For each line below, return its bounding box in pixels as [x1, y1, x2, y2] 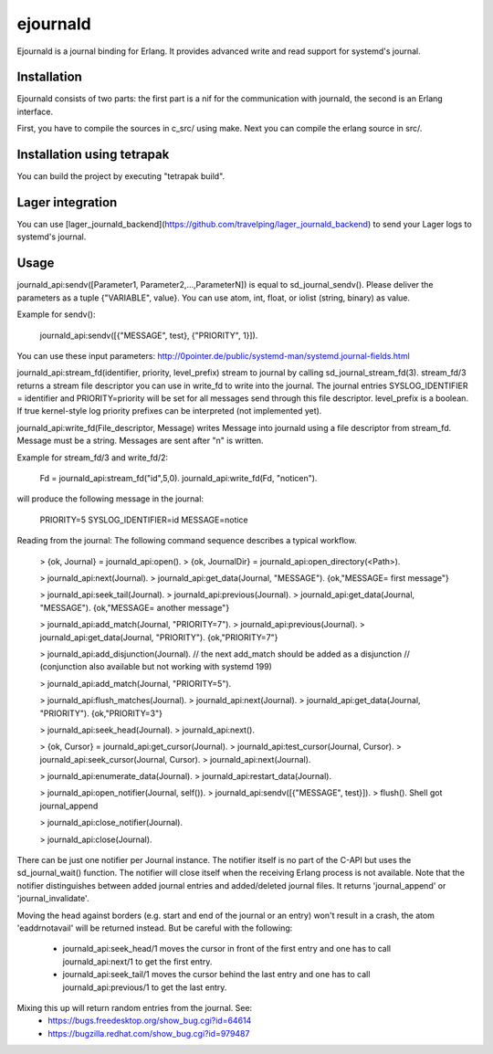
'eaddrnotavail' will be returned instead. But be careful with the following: [16, 922, 293, 933]
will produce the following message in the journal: [16, 493, 205, 504]
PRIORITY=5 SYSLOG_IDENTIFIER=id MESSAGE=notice [39, 514, 248, 525]
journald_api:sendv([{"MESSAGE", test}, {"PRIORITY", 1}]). [39, 330, 258, 341]
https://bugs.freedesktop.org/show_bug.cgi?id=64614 [47, 1015, 252, 1027]
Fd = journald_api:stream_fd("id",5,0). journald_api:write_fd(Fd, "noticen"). [39, 473, 318, 484]
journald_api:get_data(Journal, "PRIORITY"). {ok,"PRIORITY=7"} [39, 631, 278, 643]
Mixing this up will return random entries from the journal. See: [16, 1002, 253, 1013]
